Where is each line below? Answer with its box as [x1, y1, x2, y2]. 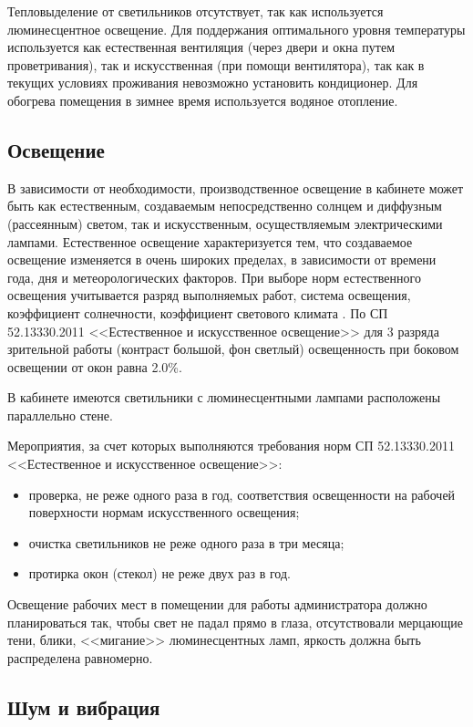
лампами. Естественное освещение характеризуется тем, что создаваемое [7, 232, 413, 251]
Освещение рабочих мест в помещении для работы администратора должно [7, 595, 427, 614]
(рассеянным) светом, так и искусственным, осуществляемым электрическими [7, 213, 443, 233]
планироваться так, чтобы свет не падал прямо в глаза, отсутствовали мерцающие [7, 612, 463, 631]
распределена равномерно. [7, 648, 153, 667]
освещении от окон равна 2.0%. [7, 357, 182, 376]
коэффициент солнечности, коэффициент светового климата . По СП [7, 303, 388, 322]
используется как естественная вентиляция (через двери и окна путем [7, 37, 396, 57]
